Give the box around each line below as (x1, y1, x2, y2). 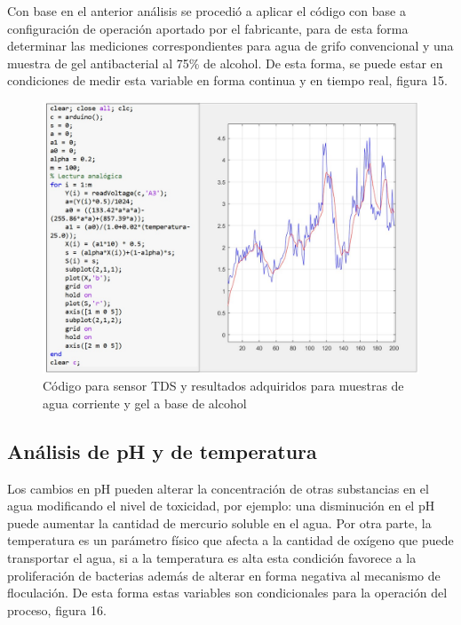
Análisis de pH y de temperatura (7, 437, 317, 464)
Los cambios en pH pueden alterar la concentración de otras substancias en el (7, 479, 429, 497)
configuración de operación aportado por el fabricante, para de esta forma (7, 19, 409, 37)
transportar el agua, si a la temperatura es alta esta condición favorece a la (7, 548, 417, 566)
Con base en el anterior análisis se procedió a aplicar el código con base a (7, 2, 406, 20)
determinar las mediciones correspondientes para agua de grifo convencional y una (7, 36, 454, 55)
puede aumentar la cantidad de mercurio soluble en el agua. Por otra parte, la (7, 513, 432, 532)
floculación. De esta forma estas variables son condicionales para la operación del (7, 583, 448, 602)
